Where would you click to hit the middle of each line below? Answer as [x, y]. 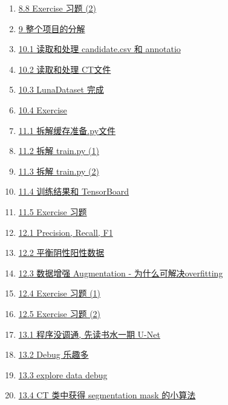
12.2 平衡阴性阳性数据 [61, 253]
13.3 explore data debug [63, 374]
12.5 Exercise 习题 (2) [60, 313]
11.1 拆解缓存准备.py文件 [67, 130]
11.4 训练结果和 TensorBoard [74, 191]
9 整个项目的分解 [52, 28]
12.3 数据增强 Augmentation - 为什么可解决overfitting [121, 273]
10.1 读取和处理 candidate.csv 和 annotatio [99, 49]
